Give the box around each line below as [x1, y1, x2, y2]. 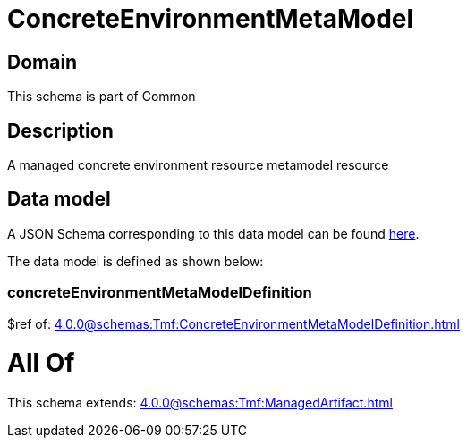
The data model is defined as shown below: [7, 253, 264, 269]
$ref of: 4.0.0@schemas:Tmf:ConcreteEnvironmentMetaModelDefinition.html [7, 315, 460, 332]
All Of [7, 348, 75, 379]
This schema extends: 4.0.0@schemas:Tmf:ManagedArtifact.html [7, 395, 393, 411]
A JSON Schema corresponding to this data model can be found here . [7, 225, 420, 241]
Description [7, 119, 114, 142]
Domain [7, 50, 78, 73]
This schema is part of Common [7, 88, 196, 105]
